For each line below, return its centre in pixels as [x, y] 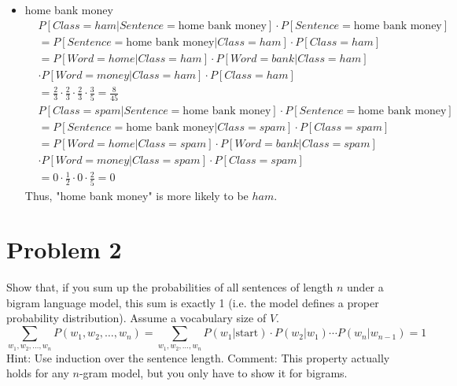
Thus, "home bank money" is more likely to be [136, 195]
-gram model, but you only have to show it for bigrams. [213, 373]
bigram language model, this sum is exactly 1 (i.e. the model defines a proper [193, 302]
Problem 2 [64, 249]
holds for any [38, 373]
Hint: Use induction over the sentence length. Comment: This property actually [198, 357]
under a [365, 287]
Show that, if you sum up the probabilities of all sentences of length [170, 287]
